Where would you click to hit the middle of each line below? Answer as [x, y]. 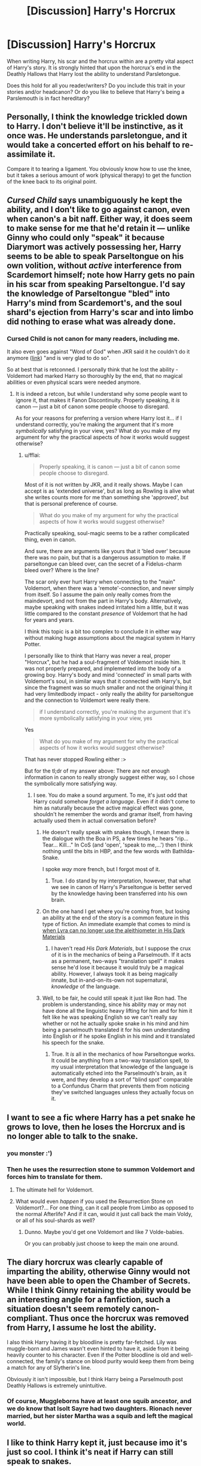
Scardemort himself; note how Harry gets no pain [101, 275]
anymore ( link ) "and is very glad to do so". [59, 358]
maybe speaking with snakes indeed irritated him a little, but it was [106, 607]
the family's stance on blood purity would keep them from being [115, 1361]
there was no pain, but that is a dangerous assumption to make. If [105, 558]
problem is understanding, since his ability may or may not [114, 1004]
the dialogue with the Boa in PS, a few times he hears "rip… [115, 839]
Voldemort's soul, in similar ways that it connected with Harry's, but [108, 681]
